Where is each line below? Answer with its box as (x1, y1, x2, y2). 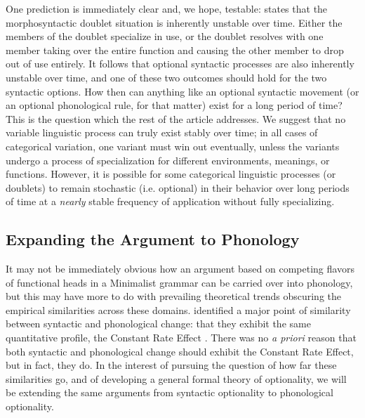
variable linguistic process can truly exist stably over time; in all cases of (6, 125, 318, 140)
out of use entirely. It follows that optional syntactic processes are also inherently (6, 56, 354, 71)
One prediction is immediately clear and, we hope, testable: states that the (6, 1, 328, 15)
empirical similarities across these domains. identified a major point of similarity (6, 302, 351, 317)
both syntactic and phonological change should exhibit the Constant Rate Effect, (6, 344, 354, 358)
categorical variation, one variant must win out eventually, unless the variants (6, 138, 340, 153)
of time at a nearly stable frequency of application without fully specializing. (6, 194, 335, 209)
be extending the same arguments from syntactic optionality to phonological (6, 385, 333, 400)
